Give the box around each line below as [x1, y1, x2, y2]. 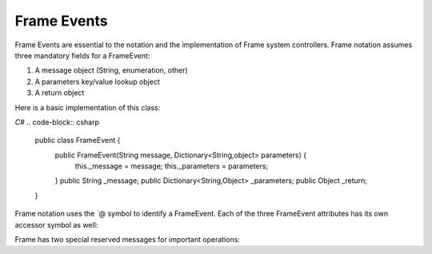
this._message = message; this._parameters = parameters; [74, 161, 269, 171]
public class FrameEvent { [34, 136, 121, 145]
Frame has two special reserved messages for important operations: [14, 235, 240, 244]
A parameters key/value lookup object [34, 77, 160, 86]
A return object [34, 88, 85, 97]
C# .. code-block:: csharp [14, 117, 100, 127]
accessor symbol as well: [14, 220, 98, 229]
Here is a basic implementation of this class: [14, 102, 161, 112]
